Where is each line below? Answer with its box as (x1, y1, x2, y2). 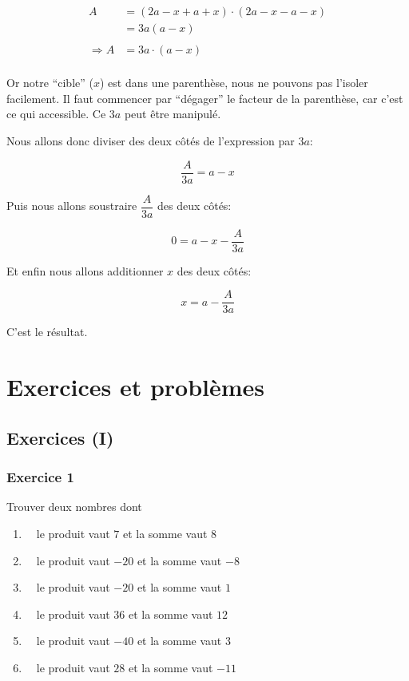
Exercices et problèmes (6, 370, 265, 403)
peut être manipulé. (124, 105, 221, 122)
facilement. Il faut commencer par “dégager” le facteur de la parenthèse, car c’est (6, 89, 403, 106)
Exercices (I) (6, 425, 114, 449)
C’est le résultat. (6, 323, 88, 340)
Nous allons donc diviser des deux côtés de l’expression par (6, 132, 295, 148)
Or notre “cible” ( (6, 74, 93, 91)
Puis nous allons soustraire (6, 197, 137, 214)
